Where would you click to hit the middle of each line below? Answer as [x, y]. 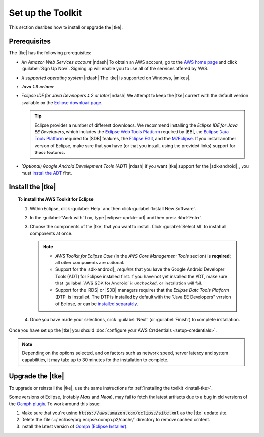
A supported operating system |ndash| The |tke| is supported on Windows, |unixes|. [106, 78]
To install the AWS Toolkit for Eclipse [56, 199]
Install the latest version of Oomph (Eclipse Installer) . [75, 426]
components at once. [51, 233]
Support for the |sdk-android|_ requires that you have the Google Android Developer [140, 269]
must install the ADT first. [47, 173]
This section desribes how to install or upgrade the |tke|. [66, 27]
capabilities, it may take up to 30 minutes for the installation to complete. [95, 360]
